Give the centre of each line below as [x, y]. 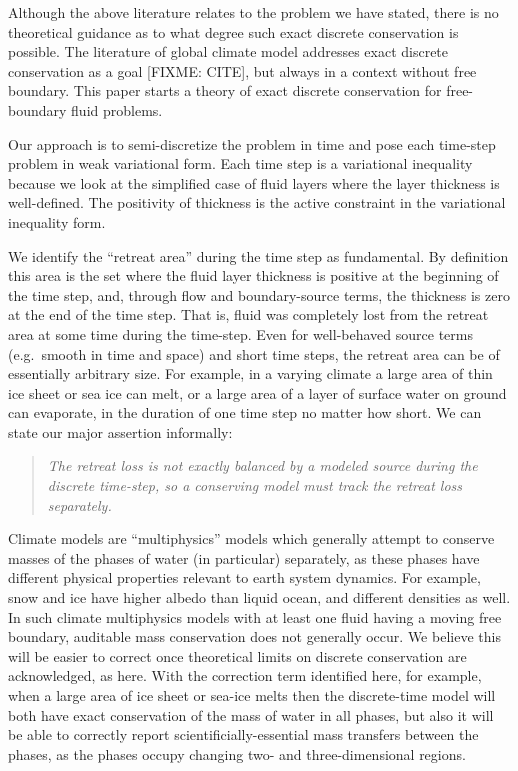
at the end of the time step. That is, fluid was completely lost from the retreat [248, 314]
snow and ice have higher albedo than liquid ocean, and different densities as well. [259, 597]
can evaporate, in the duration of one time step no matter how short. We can [245, 412]
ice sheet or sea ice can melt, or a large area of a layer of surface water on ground [257, 392]
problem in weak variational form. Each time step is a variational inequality [240, 163]
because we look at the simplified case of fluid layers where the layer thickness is [254, 182]
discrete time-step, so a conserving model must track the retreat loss [254, 485]
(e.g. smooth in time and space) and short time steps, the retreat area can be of [254, 353]
